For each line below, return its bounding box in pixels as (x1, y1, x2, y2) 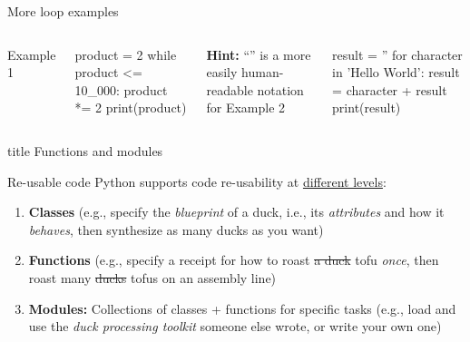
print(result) (332, 98, 401, 117)
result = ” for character (332, 44, 463, 64)
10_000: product (74, 80, 168, 99)
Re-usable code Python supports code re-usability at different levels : (7, 171, 387, 191)
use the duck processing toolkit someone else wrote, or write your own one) (28, 317, 442, 336)
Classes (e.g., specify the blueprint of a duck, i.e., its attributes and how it (28, 202, 445, 221)
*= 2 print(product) (74, 98, 187, 117)
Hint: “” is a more (206, 44, 311, 64)
